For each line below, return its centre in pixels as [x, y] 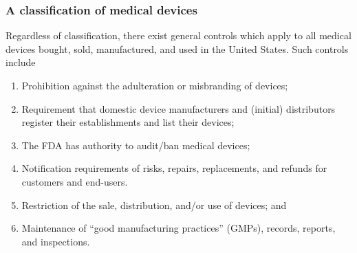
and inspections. [56, 241]
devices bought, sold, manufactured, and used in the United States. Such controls [177, 48]
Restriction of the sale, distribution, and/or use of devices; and [154, 205]
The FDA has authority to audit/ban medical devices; [136, 145]
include [21, 62]
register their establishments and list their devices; [128, 122]
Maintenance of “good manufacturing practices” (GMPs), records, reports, [178, 228]
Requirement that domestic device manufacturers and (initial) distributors [178, 108]
